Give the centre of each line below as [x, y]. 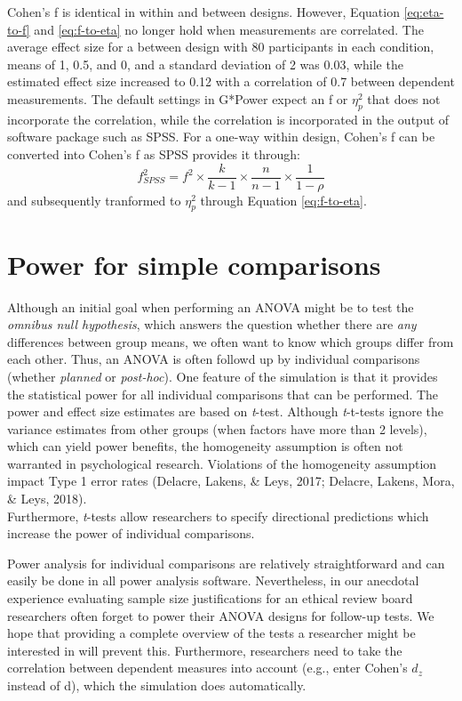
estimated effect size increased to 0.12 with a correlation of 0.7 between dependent [231, 81]
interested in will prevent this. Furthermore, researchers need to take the [205, 650]
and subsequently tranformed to [94, 200]
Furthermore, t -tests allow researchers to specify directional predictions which [218, 516]
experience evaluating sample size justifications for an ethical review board [210, 598]
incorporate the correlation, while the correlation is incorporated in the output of [228, 119]
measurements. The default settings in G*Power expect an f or [178, 98]
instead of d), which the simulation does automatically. [157, 685]
